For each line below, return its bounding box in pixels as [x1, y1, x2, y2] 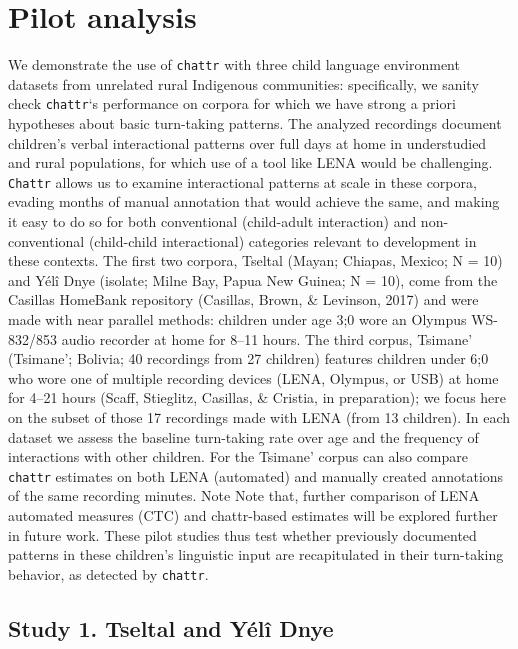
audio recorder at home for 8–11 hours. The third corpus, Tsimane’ [61, 328, 473, 349]
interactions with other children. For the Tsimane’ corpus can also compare [8, 446, 469, 467]
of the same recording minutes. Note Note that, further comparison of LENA [8, 485, 480, 506]
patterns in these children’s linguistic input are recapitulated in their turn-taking [8, 544, 504, 565]
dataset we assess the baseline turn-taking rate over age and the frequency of [8, 426, 479, 447]
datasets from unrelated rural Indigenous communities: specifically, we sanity [8, 73, 479, 94]
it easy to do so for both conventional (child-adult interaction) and [8, 211, 417, 232]
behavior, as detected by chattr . [8, 563, 209, 584]
